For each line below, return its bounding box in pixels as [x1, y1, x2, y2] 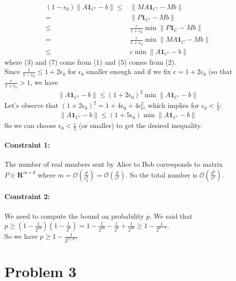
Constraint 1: [4, 139, 50, 150]
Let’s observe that [4, 100, 59, 110]
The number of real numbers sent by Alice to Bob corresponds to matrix [4, 159, 223, 169]
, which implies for [144, 100, 199, 110]
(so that [208, 66, 233, 77]
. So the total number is [125, 169, 197, 179]
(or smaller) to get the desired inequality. [79, 120, 203, 130]
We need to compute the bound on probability [4, 210, 144, 221]
